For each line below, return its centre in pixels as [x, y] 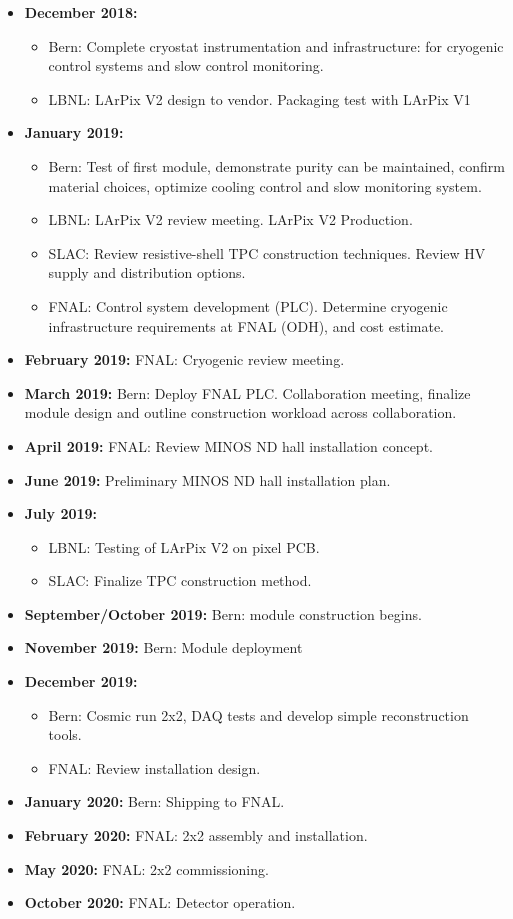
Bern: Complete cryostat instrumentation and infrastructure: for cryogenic [276, 45]
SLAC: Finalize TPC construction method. [180, 580]
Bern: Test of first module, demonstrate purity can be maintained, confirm [277, 165]
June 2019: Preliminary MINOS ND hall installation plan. [207, 479]
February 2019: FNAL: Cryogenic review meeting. [184, 359]
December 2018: [81, 12]
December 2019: [81, 681]
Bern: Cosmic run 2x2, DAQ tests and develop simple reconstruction [258, 714]
